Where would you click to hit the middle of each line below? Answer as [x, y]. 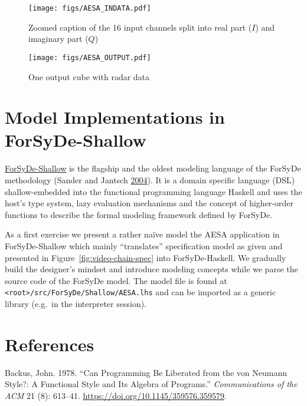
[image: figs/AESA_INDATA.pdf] [90, 8]
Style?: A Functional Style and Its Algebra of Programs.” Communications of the [151, 384]
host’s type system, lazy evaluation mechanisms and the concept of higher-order [149, 203]
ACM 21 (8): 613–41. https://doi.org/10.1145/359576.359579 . [116, 395]
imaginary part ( [58, 39]
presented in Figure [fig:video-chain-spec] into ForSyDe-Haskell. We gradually [146, 257]
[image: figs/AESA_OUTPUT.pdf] [90, 57]
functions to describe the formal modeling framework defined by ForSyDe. [139, 214]
